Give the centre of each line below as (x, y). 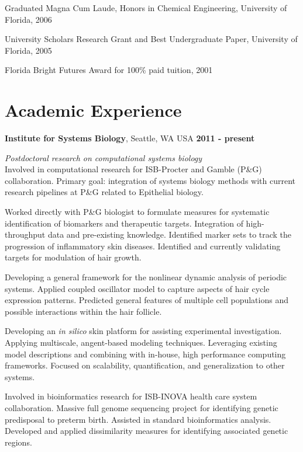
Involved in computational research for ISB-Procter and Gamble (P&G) (133, 169)
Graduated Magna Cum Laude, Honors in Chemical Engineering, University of (146, 8)
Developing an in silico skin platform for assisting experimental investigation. (143, 331)
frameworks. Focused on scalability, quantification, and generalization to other (145, 365)
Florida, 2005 (28, 50)
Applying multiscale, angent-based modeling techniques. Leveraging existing (141, 342)
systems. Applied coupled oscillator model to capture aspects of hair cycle (137, 288)
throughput (25, 234)
